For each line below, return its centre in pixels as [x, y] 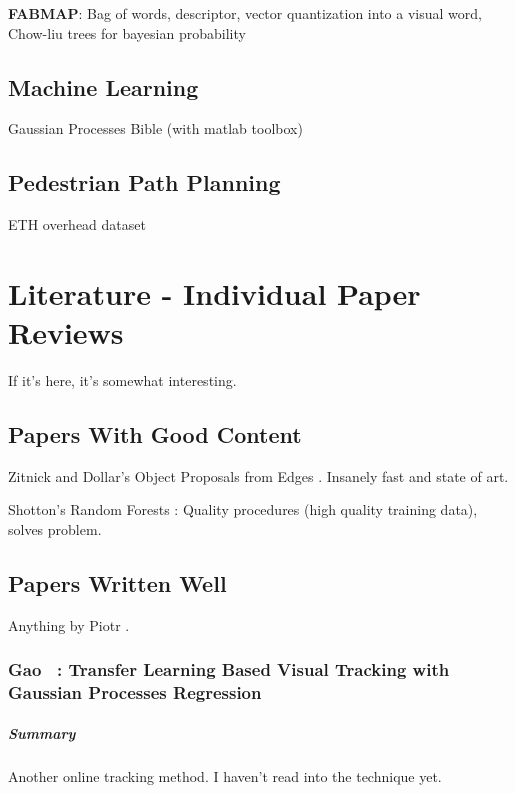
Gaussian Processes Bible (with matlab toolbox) [155, 128]
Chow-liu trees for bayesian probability [127, 32]
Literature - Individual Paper [214, 292]
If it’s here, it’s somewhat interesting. [122, 380]
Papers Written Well [117, 583]
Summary [42, 732]
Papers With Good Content [155, 434]
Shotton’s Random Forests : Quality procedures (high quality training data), [243, 509]
